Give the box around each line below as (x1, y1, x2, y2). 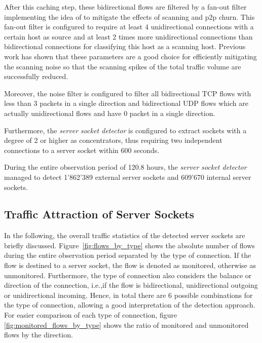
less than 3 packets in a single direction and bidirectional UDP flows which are (4, 98, 248, 108)
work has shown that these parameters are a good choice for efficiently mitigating (4, 51, 257, 61)
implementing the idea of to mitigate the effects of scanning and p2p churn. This (4, 11, 255, 22)
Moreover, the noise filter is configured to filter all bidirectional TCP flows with (4, 88, 251, 98)
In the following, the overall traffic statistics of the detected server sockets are (4, 230, 245, 241)
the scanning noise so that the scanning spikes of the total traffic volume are (4, 61, 241, 71)
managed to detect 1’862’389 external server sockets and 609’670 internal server (4, 171, 251, 182)
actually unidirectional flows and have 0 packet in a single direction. (4, 107, 215, 118)
